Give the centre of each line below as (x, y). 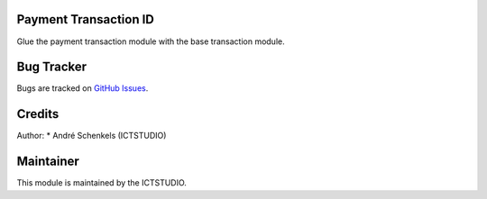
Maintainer (48, 162)
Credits (38, 114)
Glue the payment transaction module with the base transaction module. (151, 41)
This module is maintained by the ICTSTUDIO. (101, 183)
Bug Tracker (52, 67)
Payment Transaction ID (86, 19)
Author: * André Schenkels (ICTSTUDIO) (92, 136)
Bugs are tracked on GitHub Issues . (83, 88)
